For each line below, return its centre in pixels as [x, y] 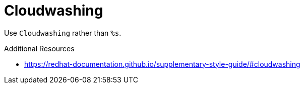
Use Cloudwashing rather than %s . [63, 33]
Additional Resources [39, 48]
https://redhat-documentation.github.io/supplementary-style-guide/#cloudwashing [162, 64]
